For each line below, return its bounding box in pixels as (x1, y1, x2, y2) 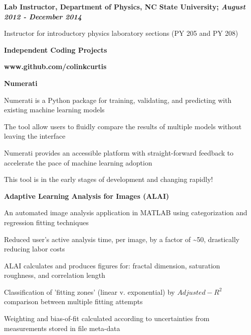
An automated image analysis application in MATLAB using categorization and (4, 207, 248, 218)
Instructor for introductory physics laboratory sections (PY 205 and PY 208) (4, 28, 239, 38)
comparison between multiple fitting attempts (4, 296, 143, 307)
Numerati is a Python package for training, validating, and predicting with (4, 94, 232, 105)
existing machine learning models (4, 104, 105, 115)
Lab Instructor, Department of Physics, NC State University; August (4, 1, 246, 11)
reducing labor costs (4, 244, 65, 254)
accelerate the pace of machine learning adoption (4, 157, 152, 167)
